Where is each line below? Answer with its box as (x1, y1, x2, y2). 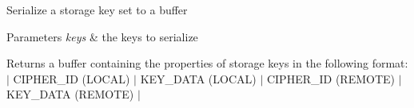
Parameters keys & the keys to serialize (6, 28, 198, 44)
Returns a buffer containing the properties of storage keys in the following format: (6, 55, 408, 71)
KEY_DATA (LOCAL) (140, 70, 257, 87)
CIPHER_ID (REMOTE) (266, 70, 396, 87)
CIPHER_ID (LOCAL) (13, 70, 130, 87)
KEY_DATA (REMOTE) (6, 86, 134, 102)
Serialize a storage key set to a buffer (6, 2, 188, 17)
